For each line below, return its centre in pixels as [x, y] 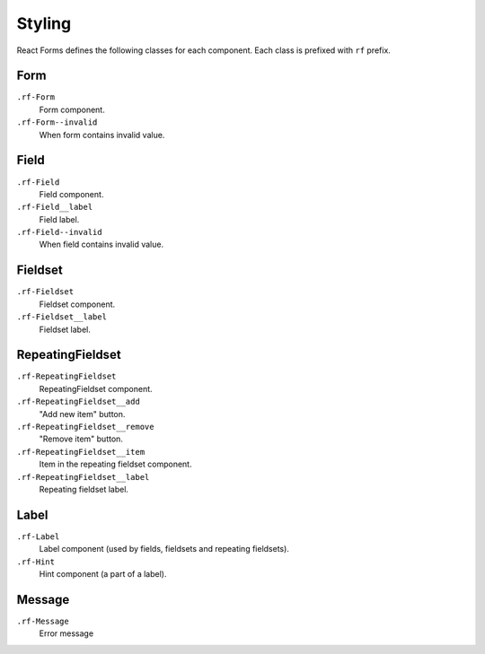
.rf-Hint [36, 562]
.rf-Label [38, 536]
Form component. [72, 109]
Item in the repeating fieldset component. [115, 464]
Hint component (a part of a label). [103, 574]
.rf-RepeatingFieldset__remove [85, 427]
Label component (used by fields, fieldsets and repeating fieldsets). [164, 549]
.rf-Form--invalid [57, 122]
